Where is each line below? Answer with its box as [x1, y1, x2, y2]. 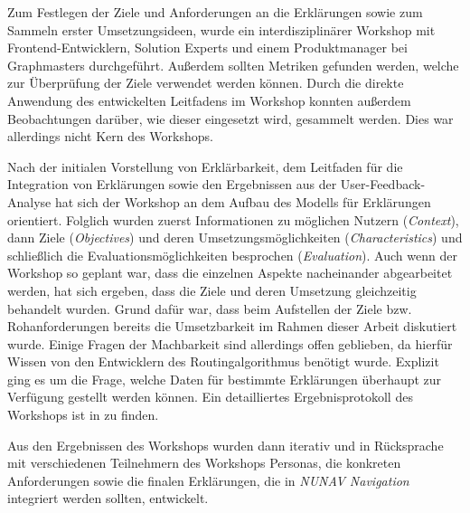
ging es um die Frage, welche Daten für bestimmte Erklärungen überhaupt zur [7, 369, 442, 388]
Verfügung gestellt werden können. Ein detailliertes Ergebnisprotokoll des [7, 387, 413, 406]
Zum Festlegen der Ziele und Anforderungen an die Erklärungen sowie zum [7, 3, 423, 21]
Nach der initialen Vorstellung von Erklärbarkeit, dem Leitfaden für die [7, 157, 403, 176]
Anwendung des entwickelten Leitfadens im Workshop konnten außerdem [7, 90, 411, 109]
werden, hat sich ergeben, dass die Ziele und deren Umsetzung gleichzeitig [7, 280, 417, 299]
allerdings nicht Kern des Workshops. [7, 127, 213, 146]
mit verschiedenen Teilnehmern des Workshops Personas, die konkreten [7, 453, 401, 472]
